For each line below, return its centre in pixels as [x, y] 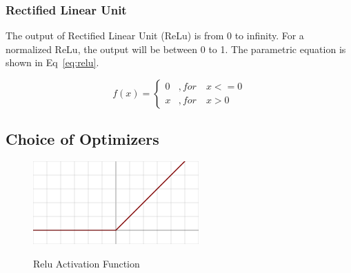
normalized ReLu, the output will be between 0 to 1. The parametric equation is [176, 49]
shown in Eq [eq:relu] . [52, 62]
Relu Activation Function [87, 263]
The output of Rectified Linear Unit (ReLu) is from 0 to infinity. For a [155, 36]
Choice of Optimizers [82, 139]
